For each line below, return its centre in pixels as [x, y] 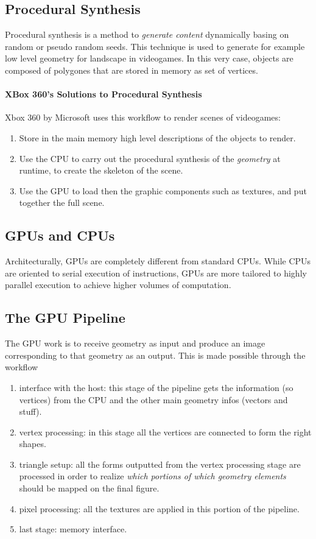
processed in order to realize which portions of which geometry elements [153, 476]
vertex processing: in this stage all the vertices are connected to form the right [165, 432]
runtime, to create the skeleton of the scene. [101, 170]
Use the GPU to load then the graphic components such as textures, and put [163, 190]
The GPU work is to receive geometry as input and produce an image [135, 343]
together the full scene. [62, 203]
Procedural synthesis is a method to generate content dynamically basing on [147, 34]
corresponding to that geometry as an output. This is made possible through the [155, 355]
